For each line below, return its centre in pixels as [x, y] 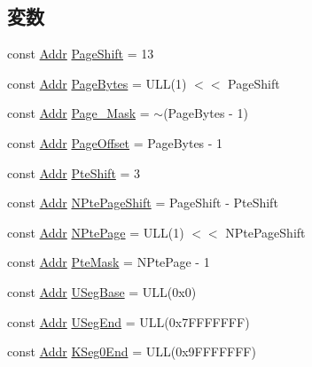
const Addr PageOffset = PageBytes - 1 [115, 142]
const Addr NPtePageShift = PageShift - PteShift [143, 203]
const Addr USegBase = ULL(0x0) [102, 291]
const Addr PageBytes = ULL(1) [97, 83]
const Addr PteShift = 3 [74, 172]
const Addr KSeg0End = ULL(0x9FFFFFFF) [132, 351]
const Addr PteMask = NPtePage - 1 [109, 262]
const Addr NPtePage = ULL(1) [96, 232]
